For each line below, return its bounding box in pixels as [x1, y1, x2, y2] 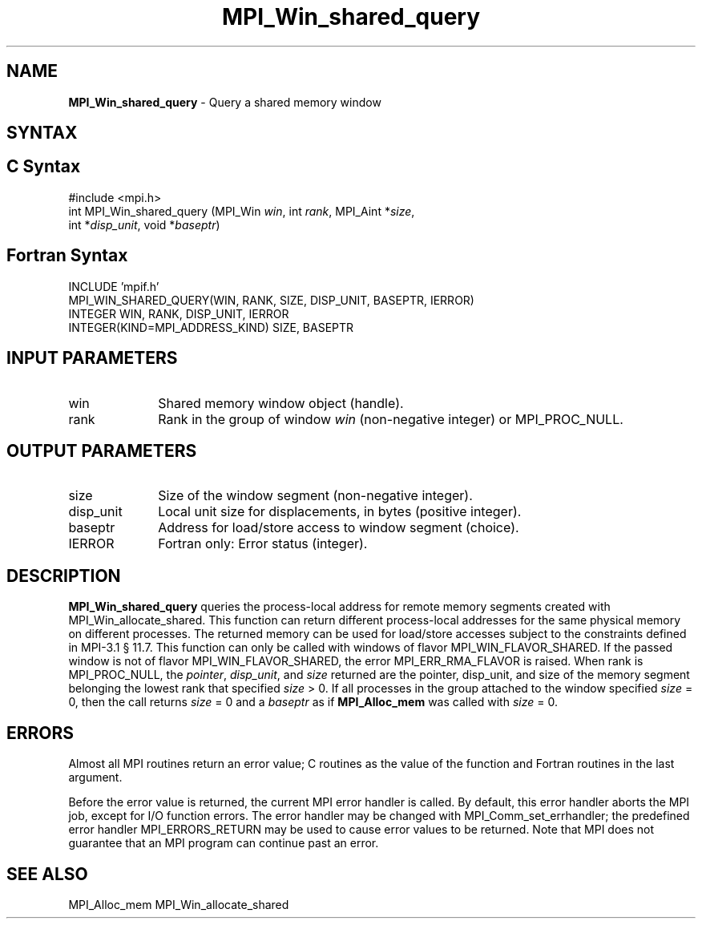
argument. [68, 770, 123, 785]
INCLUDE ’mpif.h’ [68, 279, 159, 293]
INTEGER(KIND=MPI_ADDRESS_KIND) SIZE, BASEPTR [68, 320, 354, 334]
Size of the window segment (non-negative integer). [158, 487, 473, 504]
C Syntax [6, 156, 81, 177]
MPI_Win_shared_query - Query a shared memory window [68, 95, 381, 109]
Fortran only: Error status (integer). [158, 535, 368, 552]
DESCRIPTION [6, 565, 121, 586]
